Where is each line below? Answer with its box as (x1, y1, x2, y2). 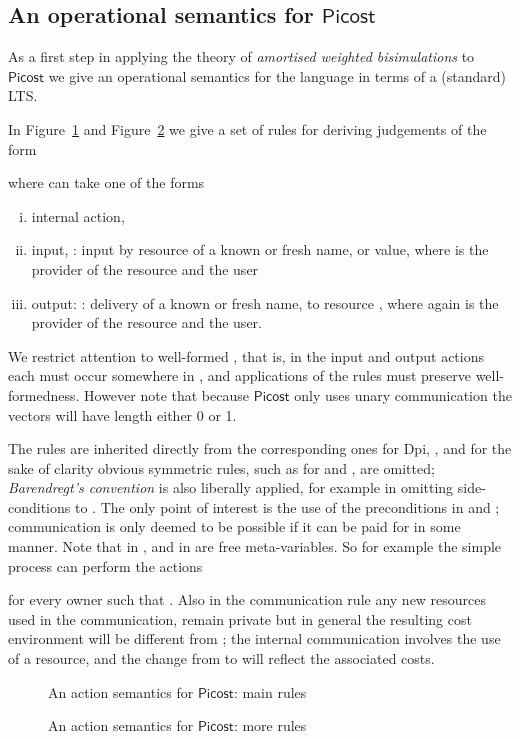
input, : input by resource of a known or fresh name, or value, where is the (31, 239, 489, 260)
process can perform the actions (8, 555, 203, 576)
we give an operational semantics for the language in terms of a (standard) (48, 65, 507, 86)
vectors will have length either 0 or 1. (8, 404, 237, 425)
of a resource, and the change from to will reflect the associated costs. (8, 648, 435, 669)
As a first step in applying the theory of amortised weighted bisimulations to (8, 46, 475, 67)
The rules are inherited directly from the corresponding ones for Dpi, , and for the (8, 438, 512, 459)
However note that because (84, 384, 249, 405)
